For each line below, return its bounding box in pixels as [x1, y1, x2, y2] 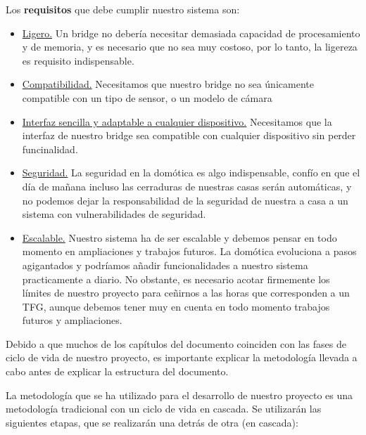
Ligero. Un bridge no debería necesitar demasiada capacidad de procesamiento [22, 25, 360, 40]
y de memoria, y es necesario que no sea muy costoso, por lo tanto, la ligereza [22, 39, 358, 54]
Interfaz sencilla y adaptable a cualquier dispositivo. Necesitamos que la [22, 114, 332, 129]
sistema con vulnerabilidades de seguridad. [22, 207, 206, 221]
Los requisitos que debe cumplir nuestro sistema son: [6, 2, 240, 16]
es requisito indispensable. [22, 53, 134, 67]
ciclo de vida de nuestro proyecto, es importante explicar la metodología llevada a [6, 350, 358, 365]
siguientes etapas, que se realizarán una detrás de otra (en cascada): [6, 415, 298, 429]
